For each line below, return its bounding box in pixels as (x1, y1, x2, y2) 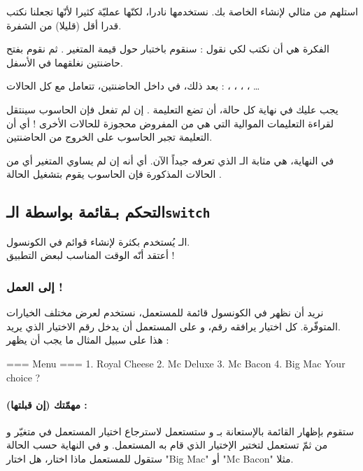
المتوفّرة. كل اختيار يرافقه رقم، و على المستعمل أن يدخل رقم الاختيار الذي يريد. (6, 318, 341, 333)
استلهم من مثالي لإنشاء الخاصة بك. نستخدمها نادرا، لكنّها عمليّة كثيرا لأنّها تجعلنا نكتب (6, 4, 358, 18)
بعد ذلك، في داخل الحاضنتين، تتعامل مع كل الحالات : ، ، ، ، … (6, 78, 260, 93)
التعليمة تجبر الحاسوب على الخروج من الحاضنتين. (6, 129, 213, 144)
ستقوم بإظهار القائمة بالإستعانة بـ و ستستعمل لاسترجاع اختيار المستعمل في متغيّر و (6, 423, 354, 438)
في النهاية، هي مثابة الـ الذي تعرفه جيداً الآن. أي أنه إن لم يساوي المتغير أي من (6, 153, 334, 167)
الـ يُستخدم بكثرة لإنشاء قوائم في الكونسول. (6, 234, 190, 248)
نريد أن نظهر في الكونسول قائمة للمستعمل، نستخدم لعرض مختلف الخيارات (6, 305, 324, 320)
